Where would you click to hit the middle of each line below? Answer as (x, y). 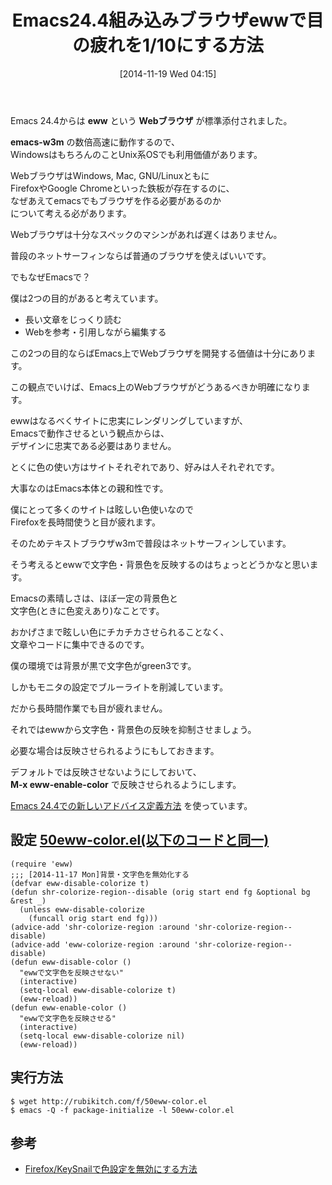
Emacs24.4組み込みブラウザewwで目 (168, 20)
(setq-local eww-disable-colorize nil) (102, 1036)
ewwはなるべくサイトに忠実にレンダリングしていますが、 (129, 420)
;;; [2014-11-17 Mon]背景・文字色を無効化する (100, 874)
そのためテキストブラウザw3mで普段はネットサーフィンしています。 (151, 543)
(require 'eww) (42, 864)
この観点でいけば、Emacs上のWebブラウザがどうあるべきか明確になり (156, 387)
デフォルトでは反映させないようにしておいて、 (106, 772)
